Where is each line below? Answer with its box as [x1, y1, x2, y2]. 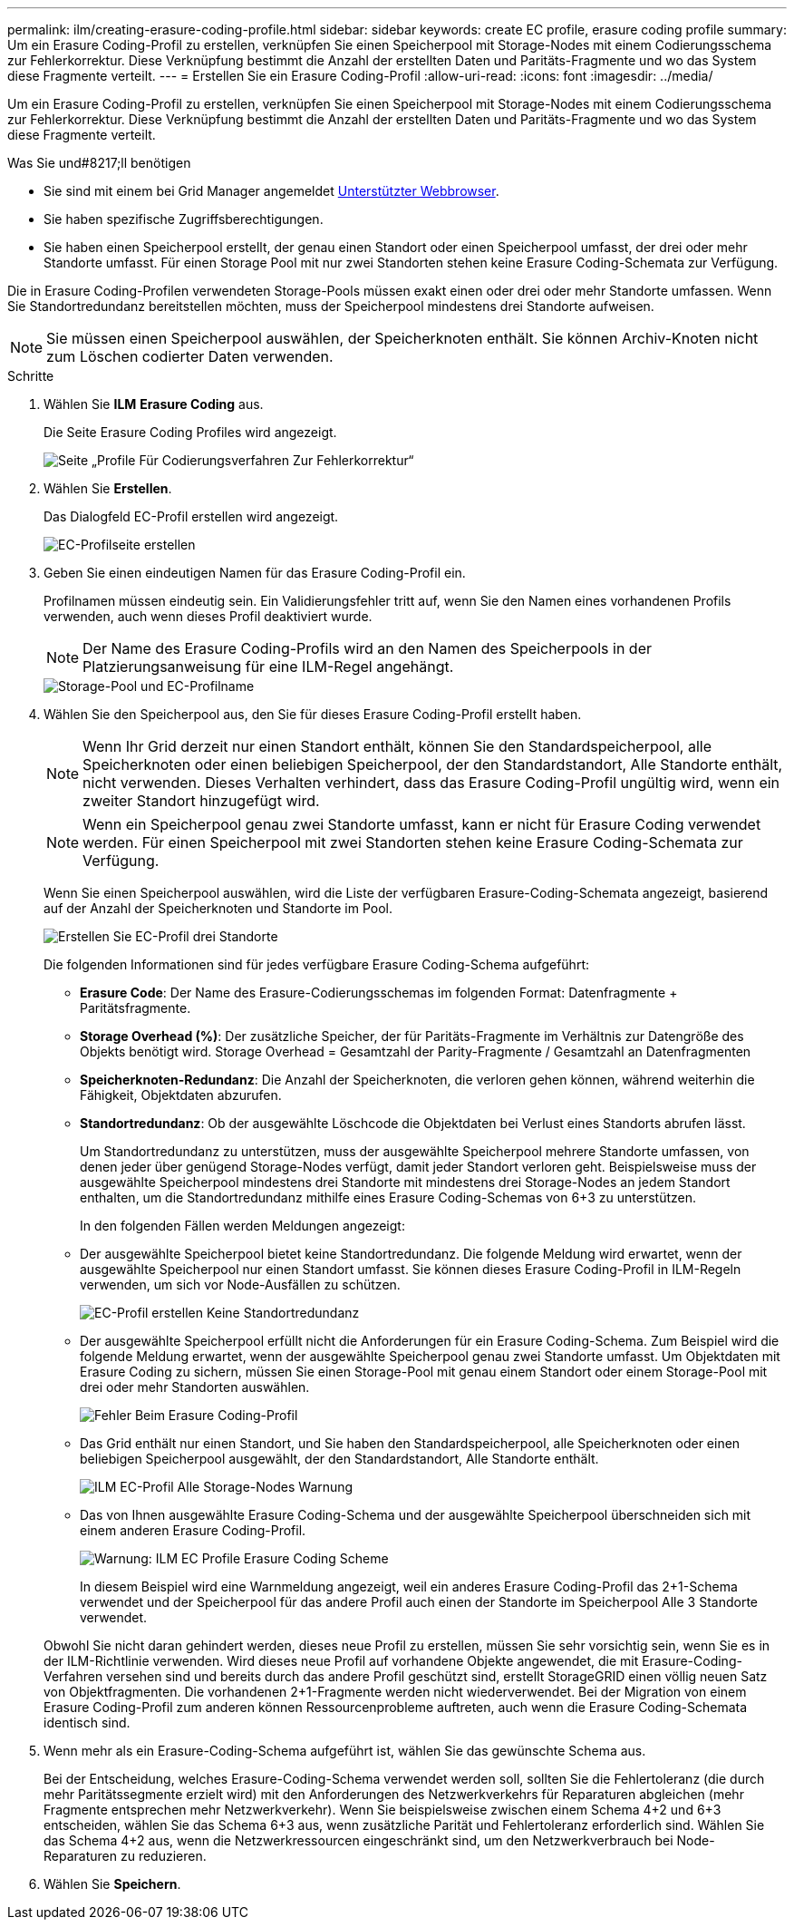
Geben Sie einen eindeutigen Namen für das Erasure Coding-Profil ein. [44, 565, 466, 580]
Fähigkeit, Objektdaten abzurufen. [80, 1087, 282, 1103]
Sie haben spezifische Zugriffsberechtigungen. [44, 211, 324, 227]
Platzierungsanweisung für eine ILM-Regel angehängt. [82, 657, 454, 676]
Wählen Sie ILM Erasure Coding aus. [44, 396, 264, 412]
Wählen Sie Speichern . [44, 1876, 181, 1892]
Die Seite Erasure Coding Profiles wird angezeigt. [44, 424, 337, 440]
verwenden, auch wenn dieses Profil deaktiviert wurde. [44, 608, 373, 624]
